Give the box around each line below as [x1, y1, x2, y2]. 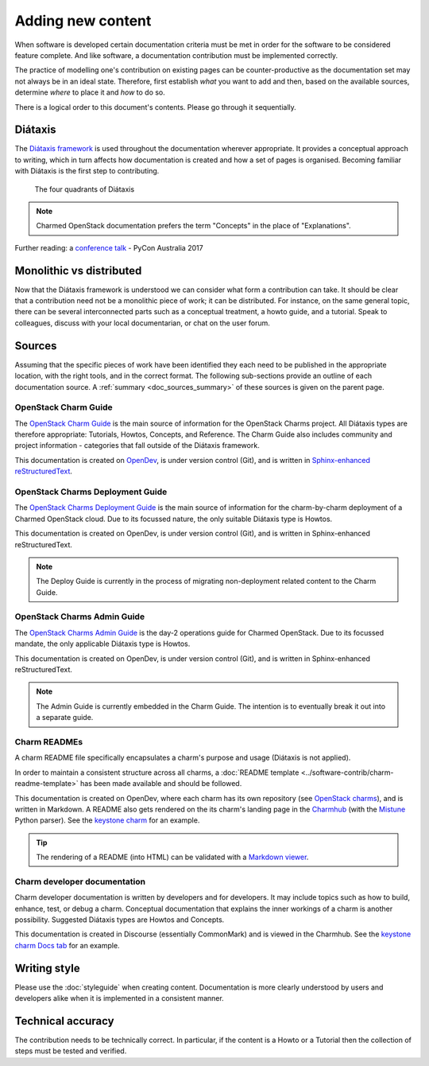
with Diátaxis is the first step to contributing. [14, 166, 160, 176]
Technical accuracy [14, 1014, 114, 1028]
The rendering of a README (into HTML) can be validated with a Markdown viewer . [36, 852, 309, 862]
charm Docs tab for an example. [14, 940, 120, 950]
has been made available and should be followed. [79, 779, 242, 788]
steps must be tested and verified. [14, 1046, 127, 1056]
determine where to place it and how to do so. [14, 88, 166, 97]
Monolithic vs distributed [14, 263, 142, 278]
